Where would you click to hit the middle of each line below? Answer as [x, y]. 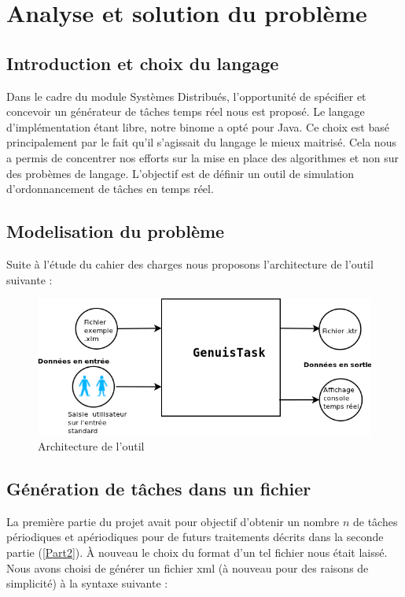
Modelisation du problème [116, 231]
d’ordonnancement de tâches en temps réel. [110, 189]
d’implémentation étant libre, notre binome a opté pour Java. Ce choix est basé [198, 126]
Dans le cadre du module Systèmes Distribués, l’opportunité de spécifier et [186, 96]
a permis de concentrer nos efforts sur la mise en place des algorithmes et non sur [202, 157]
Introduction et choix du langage [143, 63]
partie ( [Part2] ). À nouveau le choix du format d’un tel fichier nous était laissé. [197, 552]
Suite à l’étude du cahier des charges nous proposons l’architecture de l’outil [190, 263]
